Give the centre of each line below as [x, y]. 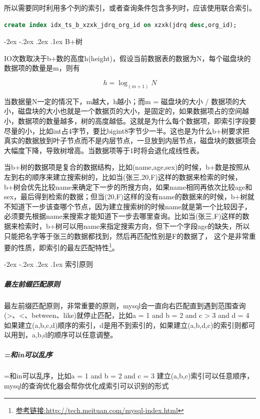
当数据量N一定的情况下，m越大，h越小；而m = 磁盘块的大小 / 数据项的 [122, 101]
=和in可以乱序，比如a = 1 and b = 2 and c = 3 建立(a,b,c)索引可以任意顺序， [129, 376]
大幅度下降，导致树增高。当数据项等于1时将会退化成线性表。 [104, 150]
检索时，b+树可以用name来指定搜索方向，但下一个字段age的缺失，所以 [134, 226]
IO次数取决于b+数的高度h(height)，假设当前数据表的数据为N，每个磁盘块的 [127, 58]
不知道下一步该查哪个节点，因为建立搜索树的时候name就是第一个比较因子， [128, 206]
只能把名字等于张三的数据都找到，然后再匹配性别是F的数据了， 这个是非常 [126, 236]
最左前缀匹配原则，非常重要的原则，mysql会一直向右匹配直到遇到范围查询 [125, 305]
